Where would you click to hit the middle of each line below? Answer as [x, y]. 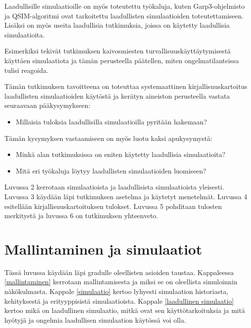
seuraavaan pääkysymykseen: [47, 105]
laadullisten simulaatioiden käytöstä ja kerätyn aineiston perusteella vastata [117, 95]
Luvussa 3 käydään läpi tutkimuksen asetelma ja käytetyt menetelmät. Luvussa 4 [126, 196]
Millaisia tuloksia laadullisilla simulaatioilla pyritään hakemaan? [111, 121]
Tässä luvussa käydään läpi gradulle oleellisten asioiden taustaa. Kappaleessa [119, 272]
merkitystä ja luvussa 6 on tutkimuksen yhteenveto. [81, 216]
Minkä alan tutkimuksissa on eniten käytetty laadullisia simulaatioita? [121, 154]
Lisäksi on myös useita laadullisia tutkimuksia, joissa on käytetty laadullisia [117, 25]
